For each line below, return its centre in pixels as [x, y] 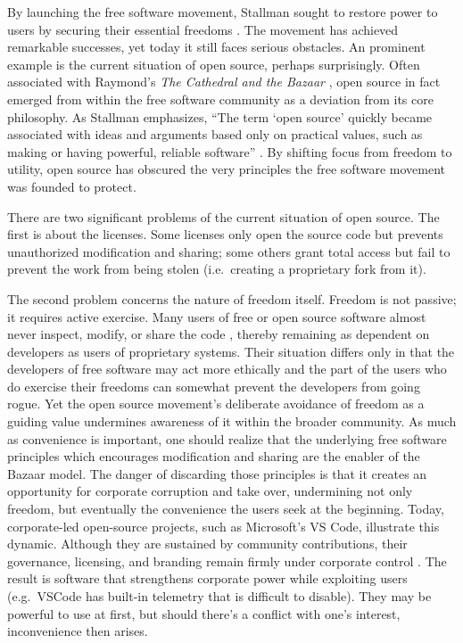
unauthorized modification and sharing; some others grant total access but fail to [229, 251]
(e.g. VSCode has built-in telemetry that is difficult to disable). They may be [219, 596]
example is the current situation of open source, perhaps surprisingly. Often [214, 64]
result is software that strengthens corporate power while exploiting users [207, 578]
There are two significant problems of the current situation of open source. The [223, 216]
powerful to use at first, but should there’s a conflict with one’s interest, [204, 613]
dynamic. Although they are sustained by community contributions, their [207, 544]
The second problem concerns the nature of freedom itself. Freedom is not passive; [232, 298]
